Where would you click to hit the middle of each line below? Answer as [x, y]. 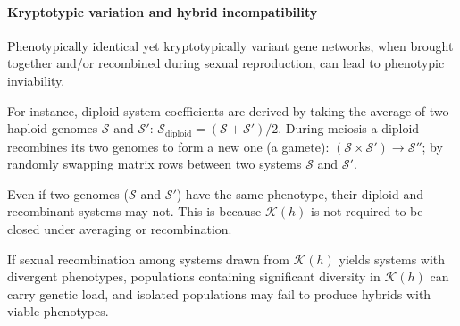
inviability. [36, 80]
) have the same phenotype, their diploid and [300, 193]
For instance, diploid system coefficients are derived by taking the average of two [228, 110]
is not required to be [367, 211]
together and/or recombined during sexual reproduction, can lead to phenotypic [226, 63]
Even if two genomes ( [68, 193]
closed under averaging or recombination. [120, 229]
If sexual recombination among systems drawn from [148, 259]
